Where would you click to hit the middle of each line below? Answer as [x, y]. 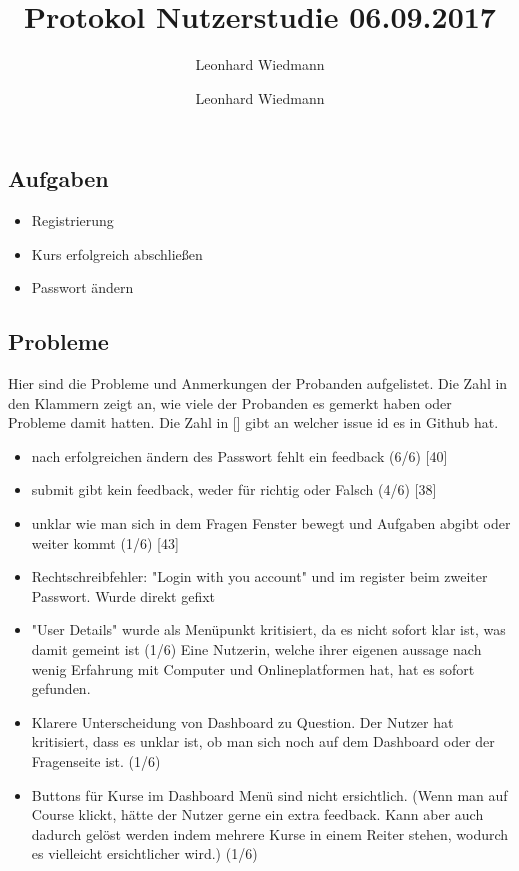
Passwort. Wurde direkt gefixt [123, 595]
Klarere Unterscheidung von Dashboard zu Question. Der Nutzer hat [242, 721]
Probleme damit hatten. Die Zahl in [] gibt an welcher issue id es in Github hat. [253, 422]
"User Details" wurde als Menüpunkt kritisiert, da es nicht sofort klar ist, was [268, 629]
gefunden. [61, 688]
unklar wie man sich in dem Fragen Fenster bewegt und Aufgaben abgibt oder [271, 523]
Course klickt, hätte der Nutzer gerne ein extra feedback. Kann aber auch [257, 814]
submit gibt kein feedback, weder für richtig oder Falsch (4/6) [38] [234, 489]
